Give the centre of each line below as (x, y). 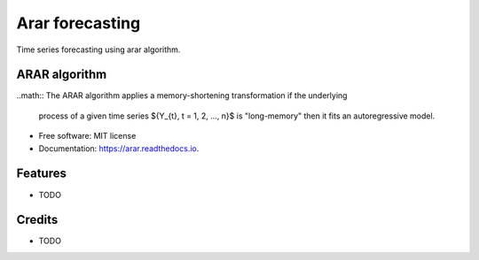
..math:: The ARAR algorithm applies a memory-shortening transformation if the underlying (182, 96)
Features (41, 174)
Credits (37, 220)
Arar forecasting (79, 23)
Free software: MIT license (87, 136)
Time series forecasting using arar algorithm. (98, 50)
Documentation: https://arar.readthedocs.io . (119, 148)
